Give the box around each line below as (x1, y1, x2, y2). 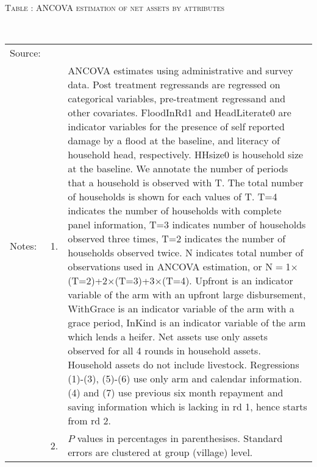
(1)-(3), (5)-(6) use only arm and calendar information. (68, 371, 302, 386)
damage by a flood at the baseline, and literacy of (68, 133, 280, 148)
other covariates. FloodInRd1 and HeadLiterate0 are (68, 105, 291, 120)
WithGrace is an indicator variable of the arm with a (68, 301, 294, 316)
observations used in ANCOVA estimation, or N (68, 259, 273, 274)
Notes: (10, 238, 37, 253)
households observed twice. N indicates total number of (68, 245, 304, 260)
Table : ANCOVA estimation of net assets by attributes (5, 1, 225, 13)
